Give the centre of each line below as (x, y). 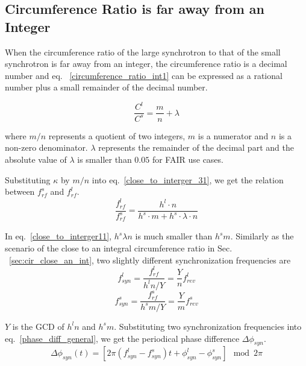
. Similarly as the (262, 236)
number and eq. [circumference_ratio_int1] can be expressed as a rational (144, 75)
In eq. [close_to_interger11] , (58, 236)
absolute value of (36, 159)
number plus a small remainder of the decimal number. (106, 87)
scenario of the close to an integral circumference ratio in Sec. (119, 248)
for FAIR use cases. (188, 159)
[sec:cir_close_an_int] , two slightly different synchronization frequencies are (150, 260)
